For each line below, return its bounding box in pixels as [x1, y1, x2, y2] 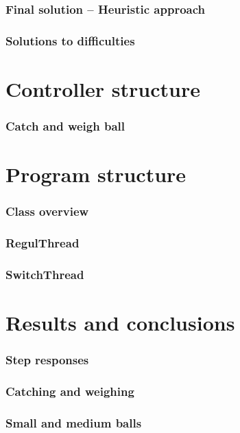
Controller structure [5, 74, 201, 102]
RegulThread [5, 234, 80, 252]
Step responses [5, 351, 89, 368]
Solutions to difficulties [5, 32, 135, 49]
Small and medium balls [5, 414, 142, 431]
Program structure [5, 160, 187, 188]
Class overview [5, 203, 89, 220]
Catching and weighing [5, 382, 134, 399]
